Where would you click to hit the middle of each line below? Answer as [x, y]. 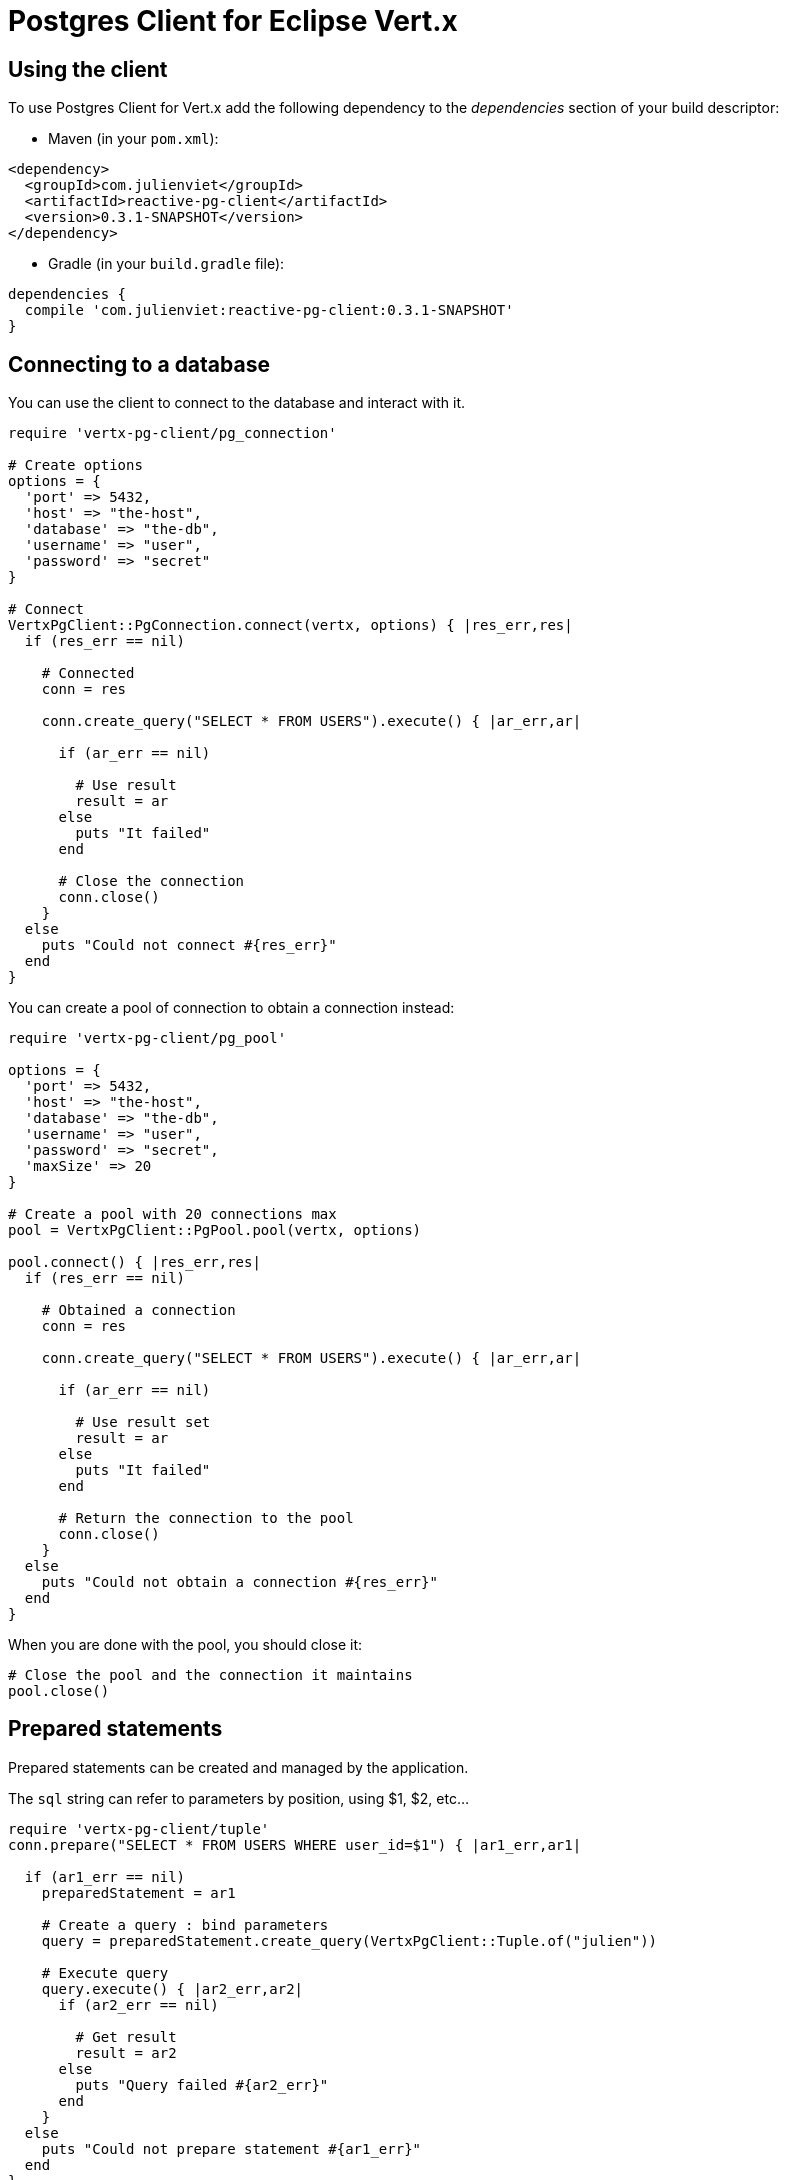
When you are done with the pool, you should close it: [185, 1645]
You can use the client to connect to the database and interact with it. [237, 403]
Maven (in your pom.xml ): [133, 139]
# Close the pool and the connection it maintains [210, 1675]
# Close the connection [151, 881]
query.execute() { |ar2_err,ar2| [172, 1988]
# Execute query [105, 1972]
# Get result [126, 2036]
